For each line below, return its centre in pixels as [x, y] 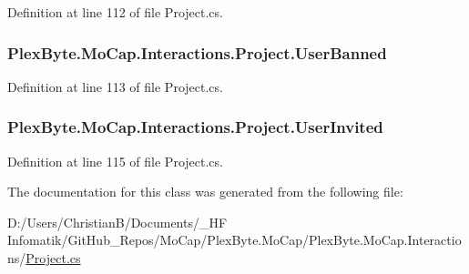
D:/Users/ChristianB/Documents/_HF [117, 222]
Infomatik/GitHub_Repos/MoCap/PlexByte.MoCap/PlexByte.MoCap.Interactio [234, 240]
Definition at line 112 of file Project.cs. [115, 12]
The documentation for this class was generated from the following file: [205, 192]
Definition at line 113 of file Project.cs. [115, 86]
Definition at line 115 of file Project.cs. [115, 161]
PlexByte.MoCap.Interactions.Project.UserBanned [197, 52]
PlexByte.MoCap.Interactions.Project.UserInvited [195, 127]
